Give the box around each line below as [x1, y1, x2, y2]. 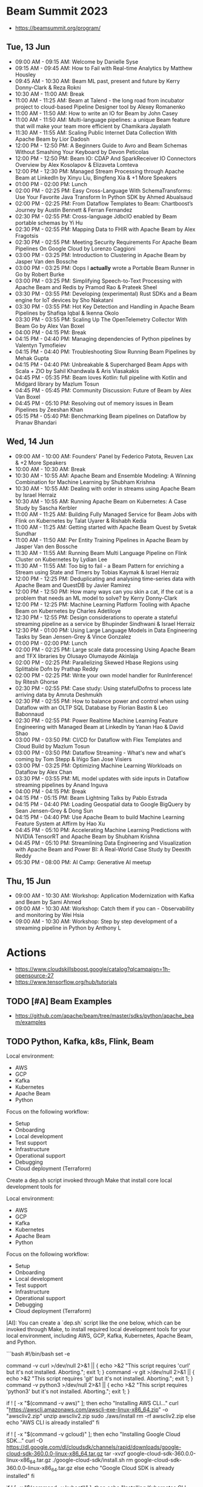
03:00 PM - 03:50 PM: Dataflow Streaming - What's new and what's [15, 749, 186, 756]
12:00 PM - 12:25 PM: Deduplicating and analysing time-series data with [15, 575, 196, 582]
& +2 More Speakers [15, 459, 67, 466]
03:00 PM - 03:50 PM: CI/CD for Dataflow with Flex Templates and [15, 736, 182, 743]
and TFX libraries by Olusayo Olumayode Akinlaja [15, 652, 138, 659]
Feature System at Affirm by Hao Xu [15, 820, 105, 827]
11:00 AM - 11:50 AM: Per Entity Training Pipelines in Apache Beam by [15, 536, 189, 543]
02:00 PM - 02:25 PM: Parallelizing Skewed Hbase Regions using [15, 659, 179, 666]
